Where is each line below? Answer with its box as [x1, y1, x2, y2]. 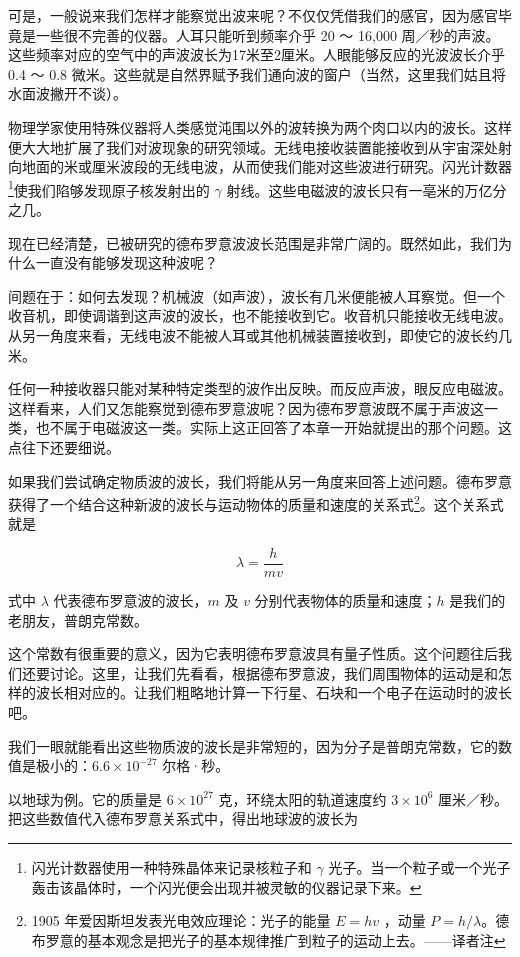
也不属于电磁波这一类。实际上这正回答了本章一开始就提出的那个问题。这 [35, 417, 512, 438]
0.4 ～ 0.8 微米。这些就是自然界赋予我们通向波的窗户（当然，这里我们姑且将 [8, 63, 506, 84]
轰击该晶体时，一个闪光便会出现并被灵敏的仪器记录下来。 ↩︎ [31, 876, 422, 897]
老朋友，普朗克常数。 [8, 609, 148, 630]
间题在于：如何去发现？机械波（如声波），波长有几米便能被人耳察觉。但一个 [8, 285, 505, 306]
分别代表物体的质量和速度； [254, 590, 437, 611]
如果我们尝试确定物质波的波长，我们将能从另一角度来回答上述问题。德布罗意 [8, 470, 512, 491]
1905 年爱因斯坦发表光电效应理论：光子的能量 [31, 910, 331, 931]
